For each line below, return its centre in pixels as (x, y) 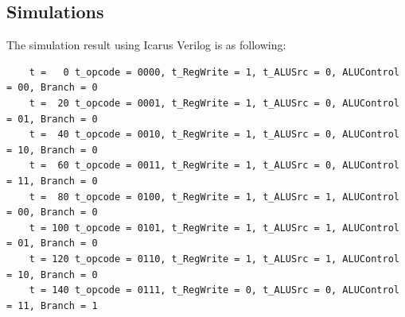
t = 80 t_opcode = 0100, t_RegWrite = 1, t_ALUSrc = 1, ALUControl (214, 197)
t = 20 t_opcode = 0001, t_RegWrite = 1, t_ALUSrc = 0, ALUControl (214, 103)
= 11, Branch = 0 (52, 181)
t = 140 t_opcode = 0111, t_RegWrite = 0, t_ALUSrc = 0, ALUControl (214, 290)
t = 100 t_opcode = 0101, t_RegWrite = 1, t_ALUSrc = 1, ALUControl (214, 228)
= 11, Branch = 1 (52, 305)
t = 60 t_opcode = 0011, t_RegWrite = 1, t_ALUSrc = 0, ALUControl (214, 166)
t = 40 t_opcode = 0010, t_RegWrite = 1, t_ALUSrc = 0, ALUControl (214, 135)
